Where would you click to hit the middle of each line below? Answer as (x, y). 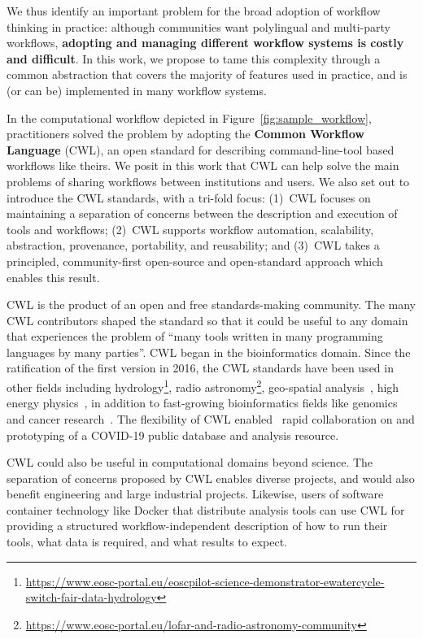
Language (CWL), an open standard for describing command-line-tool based (201, 149)
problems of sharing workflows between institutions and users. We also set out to (208, 181)
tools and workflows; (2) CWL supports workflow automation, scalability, (190, 229)
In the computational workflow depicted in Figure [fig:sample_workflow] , (189, 117)
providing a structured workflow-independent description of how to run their (197, 526)
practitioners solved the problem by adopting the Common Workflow (185, 134)
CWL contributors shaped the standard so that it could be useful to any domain (207, 320)
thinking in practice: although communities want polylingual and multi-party (198, 26)
